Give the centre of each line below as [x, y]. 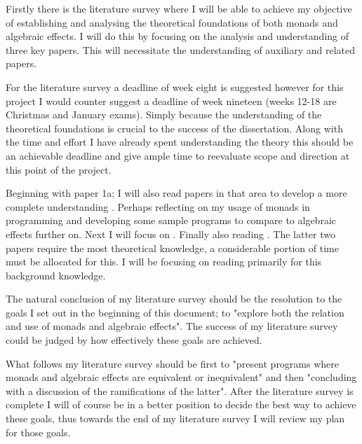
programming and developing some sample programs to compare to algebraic [171, 220]
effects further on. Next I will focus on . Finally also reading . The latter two [170, 234]
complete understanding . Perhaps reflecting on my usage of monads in [158, 206]
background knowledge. [56, 275]
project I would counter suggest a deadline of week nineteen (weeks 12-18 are [171, 100]
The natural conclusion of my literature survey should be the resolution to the [174, 299]
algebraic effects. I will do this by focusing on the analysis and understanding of [177, 36]
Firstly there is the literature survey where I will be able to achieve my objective [179, 8]
